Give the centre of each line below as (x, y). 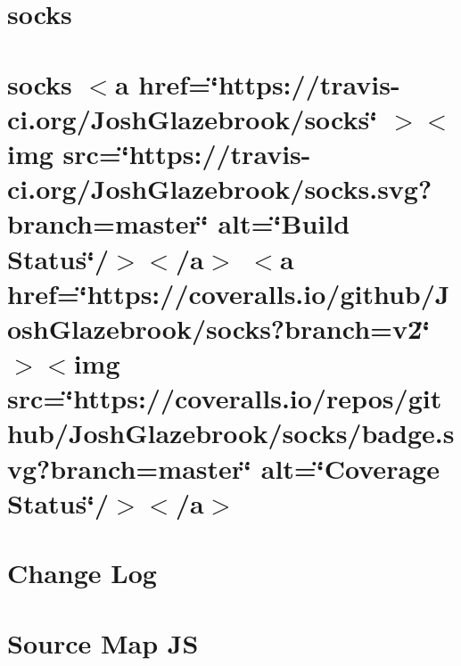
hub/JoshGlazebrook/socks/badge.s (231, 433)
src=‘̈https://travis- (187, 153)
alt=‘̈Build (284, 223)
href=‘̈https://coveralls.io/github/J (229, 293)
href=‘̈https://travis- (269, 83)
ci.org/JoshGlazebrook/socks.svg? (220, 189)
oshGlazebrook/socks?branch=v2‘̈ (219, 328)
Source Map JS (103, 642)
